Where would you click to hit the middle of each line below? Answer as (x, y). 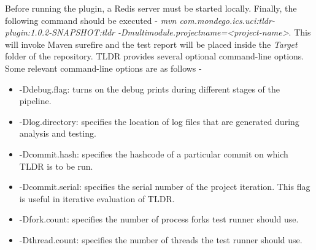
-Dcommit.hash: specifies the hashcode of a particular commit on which (154, 153)
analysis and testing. (58, 133)
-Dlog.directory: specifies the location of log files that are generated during (159, 121)
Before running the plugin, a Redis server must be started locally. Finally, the (151, 8)
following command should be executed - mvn (91, 20)
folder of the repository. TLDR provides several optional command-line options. (155, 56)
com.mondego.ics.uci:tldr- (227, 20)
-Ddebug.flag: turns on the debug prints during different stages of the (149, 89)
